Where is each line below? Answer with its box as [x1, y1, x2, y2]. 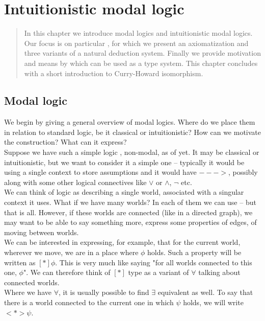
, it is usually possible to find [58, 287, 149, 297]
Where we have [4, 287, 51, 297]
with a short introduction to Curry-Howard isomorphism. [24, 67, 203, 78]
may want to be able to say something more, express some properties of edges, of [4, 217, 257, 227]
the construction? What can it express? [4, 136, 127, 147]
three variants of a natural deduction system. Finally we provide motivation [24, 48, 261, 58]
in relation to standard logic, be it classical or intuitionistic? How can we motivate [4, 126, 261, 137]
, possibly [228, 167, 258, 177]
